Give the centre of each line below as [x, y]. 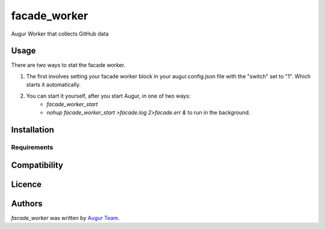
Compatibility [37, 165]
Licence [26, 184]
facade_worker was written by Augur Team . [65, 218]
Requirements [32, 148]
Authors [27, 203]
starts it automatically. [54, 85]
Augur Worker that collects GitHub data [60, 34]
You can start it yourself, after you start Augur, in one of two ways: [108, 96]
